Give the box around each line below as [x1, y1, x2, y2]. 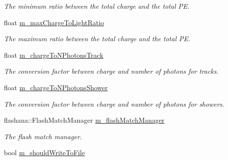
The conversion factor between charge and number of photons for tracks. [4, 66, 219, 76]
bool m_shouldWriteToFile [4, 147, 85, 158]
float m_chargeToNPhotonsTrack [4, 49, 104, 60]
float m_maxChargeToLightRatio [4, 17, 104, 27]
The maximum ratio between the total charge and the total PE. [4, 33, 191, 44]
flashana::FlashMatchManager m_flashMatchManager [4, 115, 165, 125]
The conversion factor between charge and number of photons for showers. [4, 98, 225, 109]
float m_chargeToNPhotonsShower [4, 82, 108, 92]
